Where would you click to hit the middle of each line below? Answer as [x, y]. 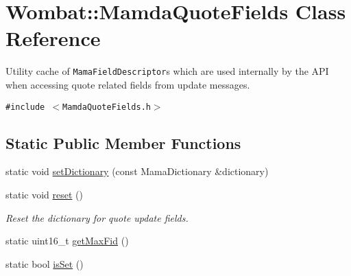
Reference [53, 38]
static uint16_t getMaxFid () [67, 241]
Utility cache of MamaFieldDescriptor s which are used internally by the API [167, 71]
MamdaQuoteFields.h [107, 107]
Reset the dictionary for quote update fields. [97, 217]
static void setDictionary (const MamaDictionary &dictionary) [137, 171]
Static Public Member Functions [123, 142]
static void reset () [44, 195]
